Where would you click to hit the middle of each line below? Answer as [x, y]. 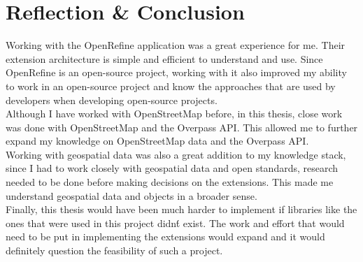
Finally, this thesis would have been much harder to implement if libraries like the [181, 209]
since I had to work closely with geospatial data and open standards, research [172, 168]
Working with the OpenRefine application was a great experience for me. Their [176, 45]
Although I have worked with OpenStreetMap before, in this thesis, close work [174, 114]
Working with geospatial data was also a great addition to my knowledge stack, [176, 154]
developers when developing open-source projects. [112, 100]
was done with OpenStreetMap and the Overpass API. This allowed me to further [182, 127]
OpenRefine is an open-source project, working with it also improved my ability [176, 72]
